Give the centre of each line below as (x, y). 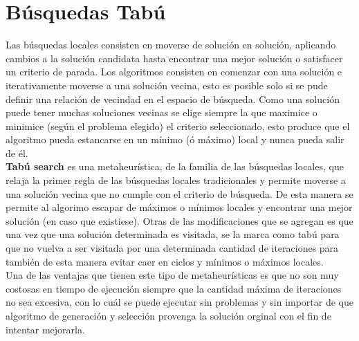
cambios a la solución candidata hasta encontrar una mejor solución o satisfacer (174, 58)
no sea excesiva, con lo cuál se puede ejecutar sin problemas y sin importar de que (180, 302)
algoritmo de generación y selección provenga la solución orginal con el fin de (168, 315)
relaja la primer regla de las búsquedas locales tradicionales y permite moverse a (176, 180)
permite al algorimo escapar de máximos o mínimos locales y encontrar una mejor (179, 207)
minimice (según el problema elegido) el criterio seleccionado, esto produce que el (178, 126)
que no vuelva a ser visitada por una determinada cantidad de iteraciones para (172, 248)
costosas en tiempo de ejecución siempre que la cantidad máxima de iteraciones (174, 288)
